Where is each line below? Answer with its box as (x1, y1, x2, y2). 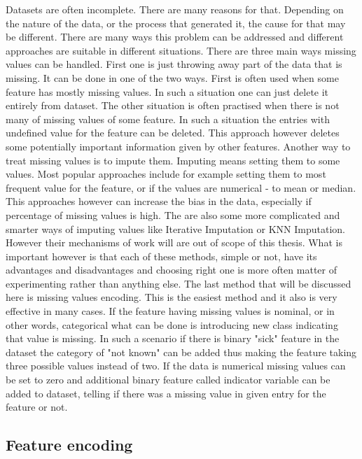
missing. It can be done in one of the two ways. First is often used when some (6, 70, 339, 85)
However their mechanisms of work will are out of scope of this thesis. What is (6, 235, 342, 250)
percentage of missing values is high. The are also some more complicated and (6, 207, 340, 222)
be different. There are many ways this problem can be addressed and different (6, 29, 344, 44)
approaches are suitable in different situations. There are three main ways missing (6, 43, 356, 57)
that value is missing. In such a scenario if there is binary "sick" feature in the (6, 331, 340, 346)
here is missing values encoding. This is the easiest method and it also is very (6, 290, 337, 304)
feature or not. (6, 400, 68, 414)
